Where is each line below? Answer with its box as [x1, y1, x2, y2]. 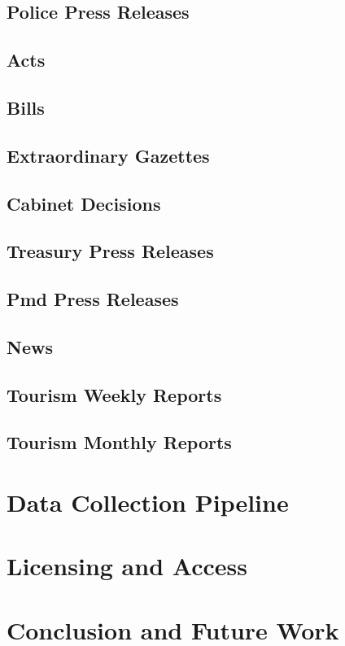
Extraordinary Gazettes [7, 142, 210, 168]
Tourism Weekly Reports [7, 382, 222, 407]
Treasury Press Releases [7, 238, 214, 264]
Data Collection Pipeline [7, 486, 289, 518]
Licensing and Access [7, 549, 248, 583]
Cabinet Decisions [7, 190, 161, 216]
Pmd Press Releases [7, 286, 179, 312]
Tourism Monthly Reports [7, 430, 232, 455]
